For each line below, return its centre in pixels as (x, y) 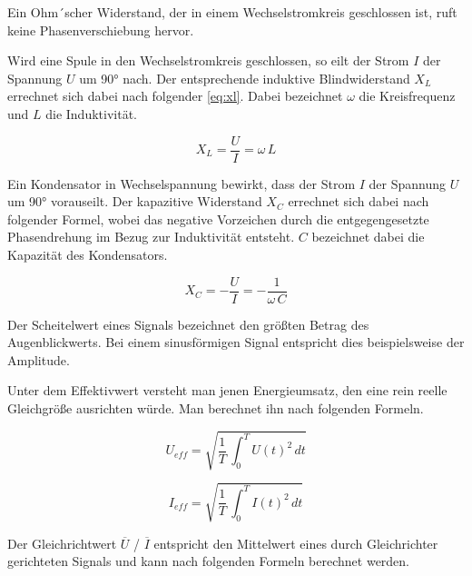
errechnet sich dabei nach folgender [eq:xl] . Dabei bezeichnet (175, 96)
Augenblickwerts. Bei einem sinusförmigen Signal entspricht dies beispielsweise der (236, 342)
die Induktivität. (91, 113)
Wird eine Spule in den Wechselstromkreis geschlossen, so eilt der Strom (208, 60)
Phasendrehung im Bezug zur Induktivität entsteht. (151, 237)
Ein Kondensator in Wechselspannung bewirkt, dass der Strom (182, 183)
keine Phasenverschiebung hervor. (101, 30)
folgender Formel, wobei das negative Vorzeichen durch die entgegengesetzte (218, 218)
